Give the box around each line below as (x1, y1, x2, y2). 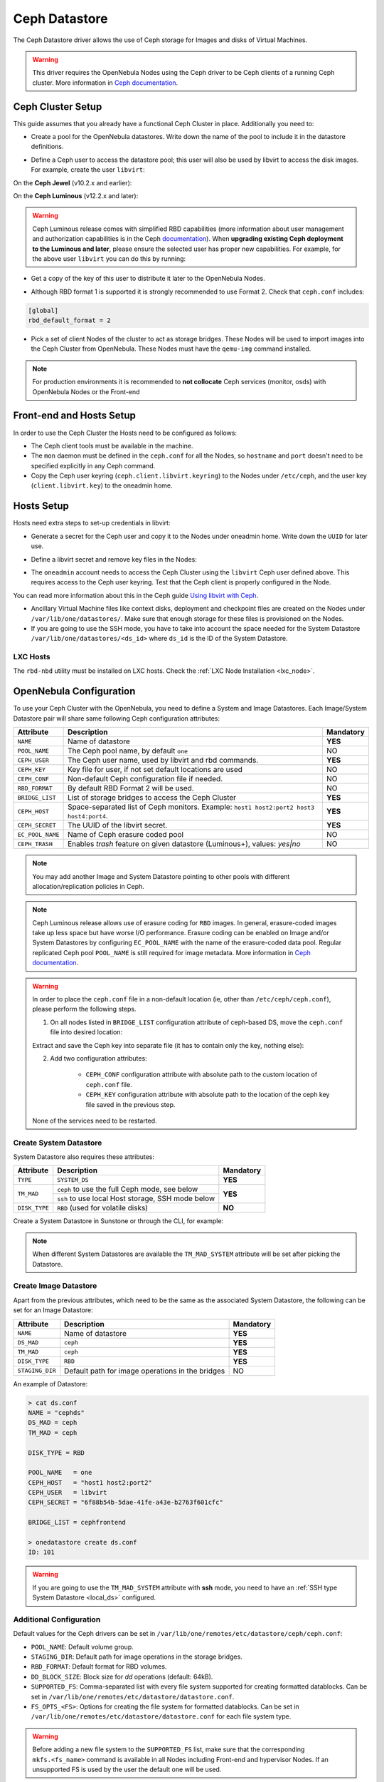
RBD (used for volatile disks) (57, 1203, 149, 1213)
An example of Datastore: (13, 1379, 88, 1388)
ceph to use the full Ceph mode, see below (57, 1184, 198, 1194)
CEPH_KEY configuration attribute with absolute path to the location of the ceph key (85, 1091, 330, 1099)
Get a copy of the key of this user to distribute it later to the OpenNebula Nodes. (31, 274, 266, 283)
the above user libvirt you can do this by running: (32, 254, 186, 263)
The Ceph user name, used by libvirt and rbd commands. (68, 756, 259, 766)
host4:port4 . (68, 811, 108, 821)
